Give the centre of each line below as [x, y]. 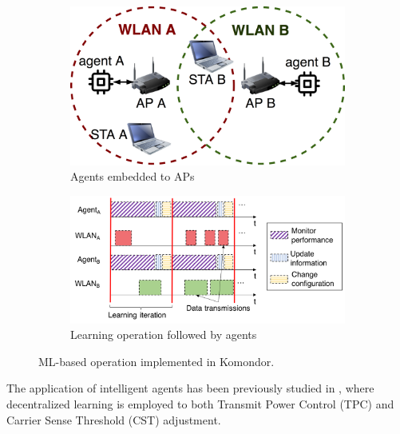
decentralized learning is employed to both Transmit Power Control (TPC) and [200, 404]
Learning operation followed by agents [164, 334]
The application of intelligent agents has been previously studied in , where [190, 388]
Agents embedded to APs [133, 176]
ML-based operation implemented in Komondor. [156, 361]
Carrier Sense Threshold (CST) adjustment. [114, 419]
